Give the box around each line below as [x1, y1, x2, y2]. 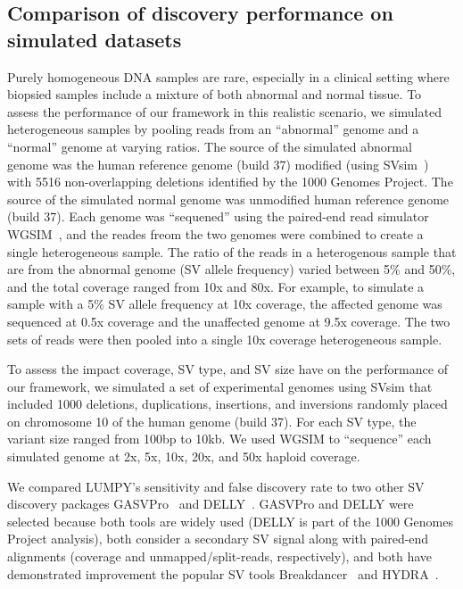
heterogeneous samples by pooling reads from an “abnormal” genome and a [7, 120, 419, 138]
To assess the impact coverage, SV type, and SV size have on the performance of [7, 360, 448, 378]
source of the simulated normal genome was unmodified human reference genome [7, 189, 450, 208]
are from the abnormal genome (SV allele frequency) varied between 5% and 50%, [7, 260, 456, 278]
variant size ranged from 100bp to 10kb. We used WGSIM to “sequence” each [7, 429, 432, 448]
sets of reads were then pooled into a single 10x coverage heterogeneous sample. [7, 329, 442, 348]
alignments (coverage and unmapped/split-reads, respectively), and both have [7, 547, 433, 566]
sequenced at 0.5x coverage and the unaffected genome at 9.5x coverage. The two [7, 311, 451, 330]
